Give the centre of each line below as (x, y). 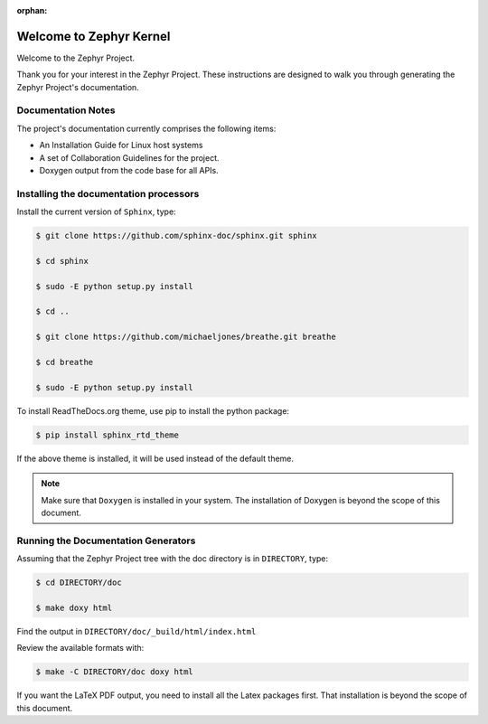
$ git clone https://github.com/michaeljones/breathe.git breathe (186, 337)
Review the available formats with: (80, 648)
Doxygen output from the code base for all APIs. (129, 170)
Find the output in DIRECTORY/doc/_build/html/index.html (136, 631)
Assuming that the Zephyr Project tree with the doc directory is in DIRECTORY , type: (173, 559)
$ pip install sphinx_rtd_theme (108, 435)
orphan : (32, 10)
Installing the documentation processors (108, 193)
